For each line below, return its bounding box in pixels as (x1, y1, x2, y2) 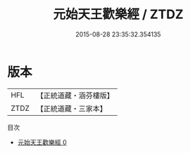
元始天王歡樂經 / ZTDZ (52, 6, 184, 22)
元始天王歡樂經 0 (17, 138, 67, 146)
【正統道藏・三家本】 (36, 103, 108, 113)
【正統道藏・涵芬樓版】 (36, 91, 115, 100)
